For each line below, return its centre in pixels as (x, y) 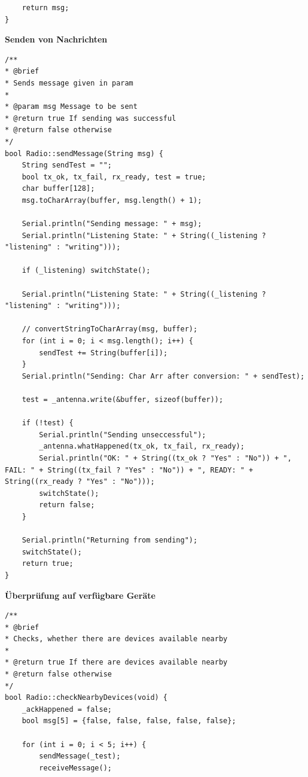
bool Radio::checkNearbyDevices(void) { (86, 698)
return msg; (45, 8)
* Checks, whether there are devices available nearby (116, 639)
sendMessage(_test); (80, 756)
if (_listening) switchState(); (86, 271)
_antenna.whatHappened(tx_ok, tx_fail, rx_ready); (142, 447)
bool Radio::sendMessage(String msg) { (84, 153)
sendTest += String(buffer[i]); (103, 353)
